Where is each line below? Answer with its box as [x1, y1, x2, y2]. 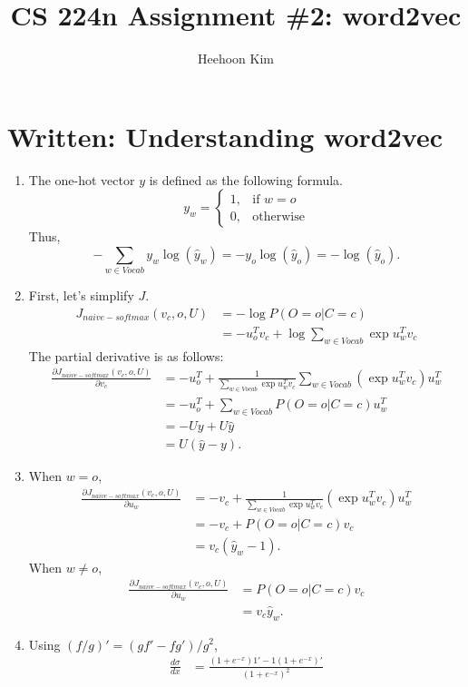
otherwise [252, 210, 305, 223]
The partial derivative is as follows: [28, 346, 224, 365]
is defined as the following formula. [149, 170, 344, 189]
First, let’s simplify [28, 286, 134, 305]
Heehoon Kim [198, 49, 274, 68]
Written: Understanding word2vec [7, 117, 443, 154]
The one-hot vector [28, 170, 135, 189]
